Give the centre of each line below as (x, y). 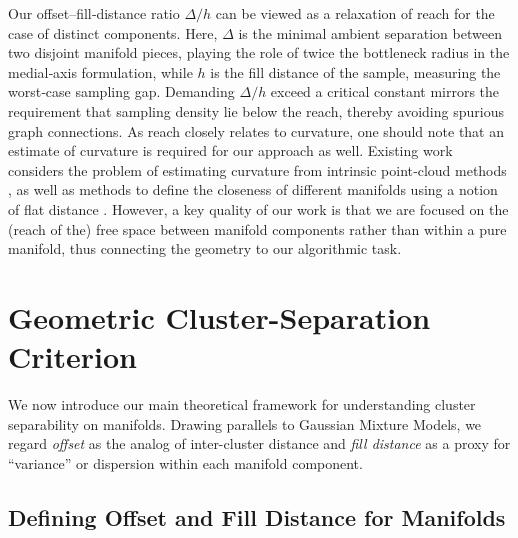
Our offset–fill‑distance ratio (94, 13)
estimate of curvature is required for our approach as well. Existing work (230, 150)
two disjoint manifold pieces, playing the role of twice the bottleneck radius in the (259, 52)
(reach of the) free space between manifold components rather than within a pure (257, 228)
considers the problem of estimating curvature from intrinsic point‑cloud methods (257, 169)
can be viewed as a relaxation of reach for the (355, 13)
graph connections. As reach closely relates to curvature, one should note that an (256, 130)
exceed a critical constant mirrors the (385, 91)
